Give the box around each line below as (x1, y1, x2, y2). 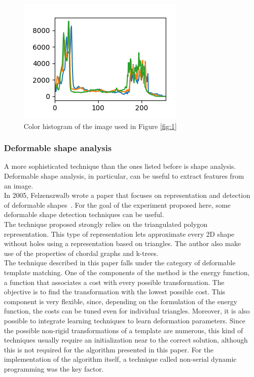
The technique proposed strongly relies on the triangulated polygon (4, 219, 208, 229)
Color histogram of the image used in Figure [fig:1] (24, 121, 177, 131)
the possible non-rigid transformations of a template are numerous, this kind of (4, 325, 243, 335)
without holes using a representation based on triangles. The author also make (4, 238, 241, 249)
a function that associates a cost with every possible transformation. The (4, 277, 224, 287)
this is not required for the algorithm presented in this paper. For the (4, 344, 214, 354)
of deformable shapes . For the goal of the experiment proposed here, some (4, 199, 231, 210)
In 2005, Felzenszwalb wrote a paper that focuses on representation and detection (4, 190, 251, 200)
